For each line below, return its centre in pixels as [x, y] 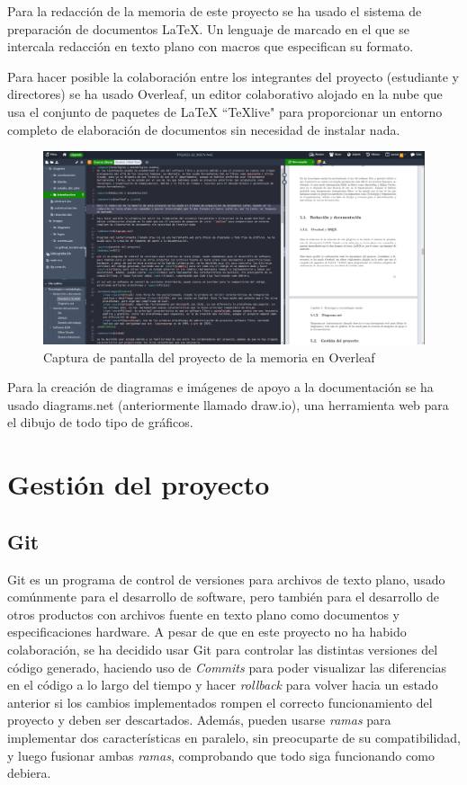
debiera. [29, 773]
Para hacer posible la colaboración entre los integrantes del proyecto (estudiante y [233, 76]
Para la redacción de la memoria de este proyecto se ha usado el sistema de [215, 11]
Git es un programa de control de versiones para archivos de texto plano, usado [226, 579]
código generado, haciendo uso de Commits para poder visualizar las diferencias [227, 667]
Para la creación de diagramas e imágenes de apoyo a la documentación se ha [220, 387]
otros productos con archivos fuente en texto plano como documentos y [203, 614]
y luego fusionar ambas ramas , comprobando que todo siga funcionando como [221, 755]
